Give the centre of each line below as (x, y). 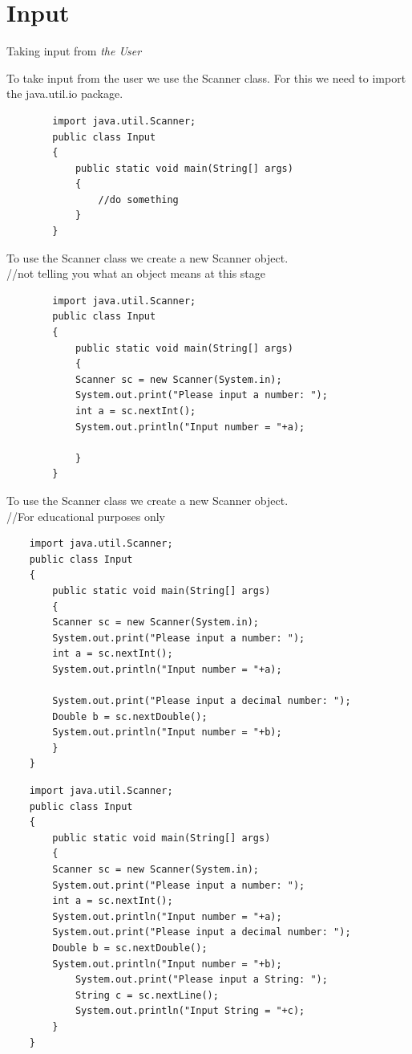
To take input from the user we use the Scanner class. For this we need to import (206, 77)
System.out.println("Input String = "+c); (190, 1011)
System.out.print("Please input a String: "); (201, 980)
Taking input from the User (74, 51)
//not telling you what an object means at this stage (136, 273)
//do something (138, 199)
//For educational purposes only (86, 516)
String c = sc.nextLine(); (147, 995)
